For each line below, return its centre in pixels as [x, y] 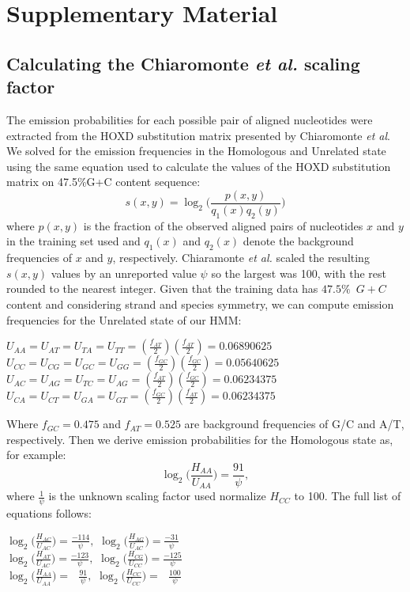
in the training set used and [73, 241]
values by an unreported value [124, 273]
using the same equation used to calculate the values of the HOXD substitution [199, 166]
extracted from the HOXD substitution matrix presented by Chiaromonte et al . [198, 135]
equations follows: [49, 513]
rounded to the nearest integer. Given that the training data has [162, 288]
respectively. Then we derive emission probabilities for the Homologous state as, [200, 439]
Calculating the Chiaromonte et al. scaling [183, 63]
